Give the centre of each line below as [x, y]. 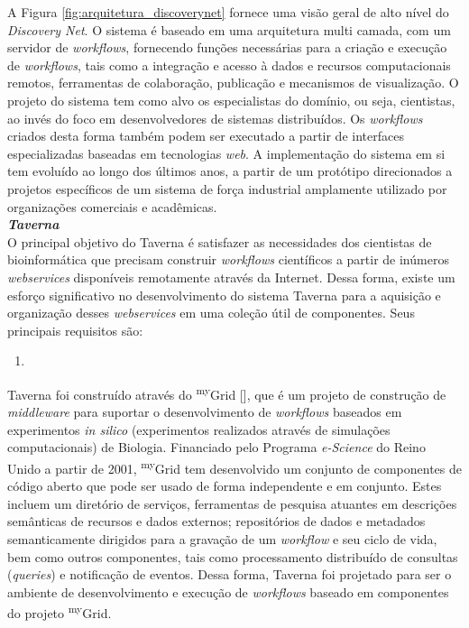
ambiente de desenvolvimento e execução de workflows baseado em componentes [228, 591]
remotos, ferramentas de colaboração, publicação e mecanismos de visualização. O [233, 83]
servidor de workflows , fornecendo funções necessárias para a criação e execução [227, 47]
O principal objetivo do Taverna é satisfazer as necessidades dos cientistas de [220, 241]
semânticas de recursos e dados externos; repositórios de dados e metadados [216, 521]
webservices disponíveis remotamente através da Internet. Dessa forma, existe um [231, 277]
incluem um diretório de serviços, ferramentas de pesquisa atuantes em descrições [232, 503]
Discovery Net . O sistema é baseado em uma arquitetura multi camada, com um [229, 29]
